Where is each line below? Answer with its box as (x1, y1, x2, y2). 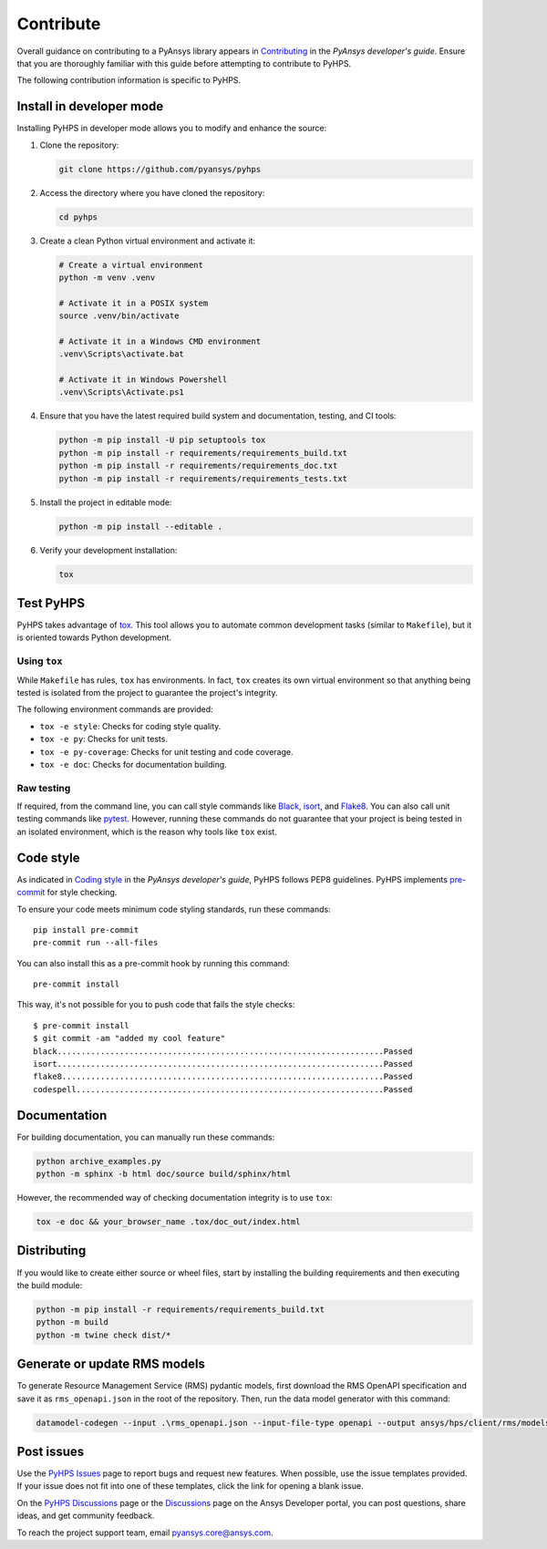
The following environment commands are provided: (16, 704, 213, 715)
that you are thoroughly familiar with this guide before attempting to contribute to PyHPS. (16, 57, 351, 68)
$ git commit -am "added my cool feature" (33, 1033, 226, 1044)
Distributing (16, 1243, 87, 1258)
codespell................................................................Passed (33, 1084, 413, 1094)
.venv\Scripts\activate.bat (58, 349, 184, 359)
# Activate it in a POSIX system (58, 297, 209, 308)
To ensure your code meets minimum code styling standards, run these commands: (16, 904, 332, 914)
